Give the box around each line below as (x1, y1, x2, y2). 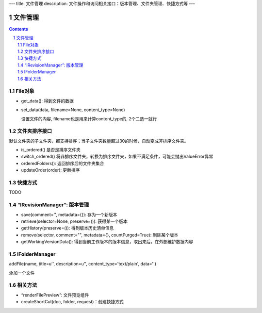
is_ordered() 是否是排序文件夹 (21, 147, 81, 153)
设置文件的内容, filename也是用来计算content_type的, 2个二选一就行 (21, 115, 157, 121)
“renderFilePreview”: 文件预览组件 (21, 292, 89, 298)
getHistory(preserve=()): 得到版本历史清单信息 (21, 225, 114, 231)
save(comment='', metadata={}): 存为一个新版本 (21, 212, 117, 217)
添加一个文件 (9, 270, 35, 276)
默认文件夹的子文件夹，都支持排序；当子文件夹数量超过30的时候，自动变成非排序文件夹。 (9, 138, 189, 144)
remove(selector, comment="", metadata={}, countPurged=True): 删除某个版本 (21, 232, 179, 238)
